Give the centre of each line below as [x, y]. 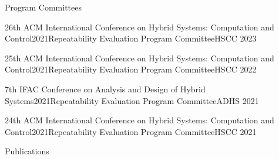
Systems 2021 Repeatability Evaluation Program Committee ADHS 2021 [132, 100]
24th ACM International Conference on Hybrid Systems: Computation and [139, 120]
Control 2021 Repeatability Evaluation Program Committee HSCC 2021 [131, 131]
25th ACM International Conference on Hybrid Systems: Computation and [139, 58]
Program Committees [43, 7]
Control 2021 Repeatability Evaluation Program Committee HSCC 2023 [131, 38]
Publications [27, 151]
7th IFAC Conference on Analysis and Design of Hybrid [105, 89]
